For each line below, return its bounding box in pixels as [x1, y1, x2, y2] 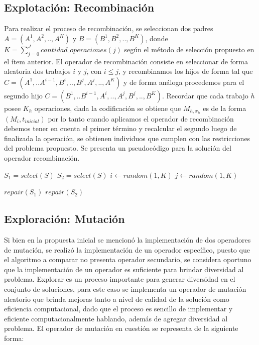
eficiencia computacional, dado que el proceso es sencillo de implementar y [4, 303, 233, 314]
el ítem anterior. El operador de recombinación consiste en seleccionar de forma [4, 56, 248, 66]
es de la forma [203, 102, 246, 113]
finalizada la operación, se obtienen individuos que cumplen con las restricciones [4, 133, 250, 143]
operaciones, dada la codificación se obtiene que [34, 102, 181, 113]
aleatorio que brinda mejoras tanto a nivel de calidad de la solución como [4, 293, 229, 304]
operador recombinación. [4, 153, 80, 163]
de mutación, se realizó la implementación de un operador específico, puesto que [4, 244, 250, 255]
